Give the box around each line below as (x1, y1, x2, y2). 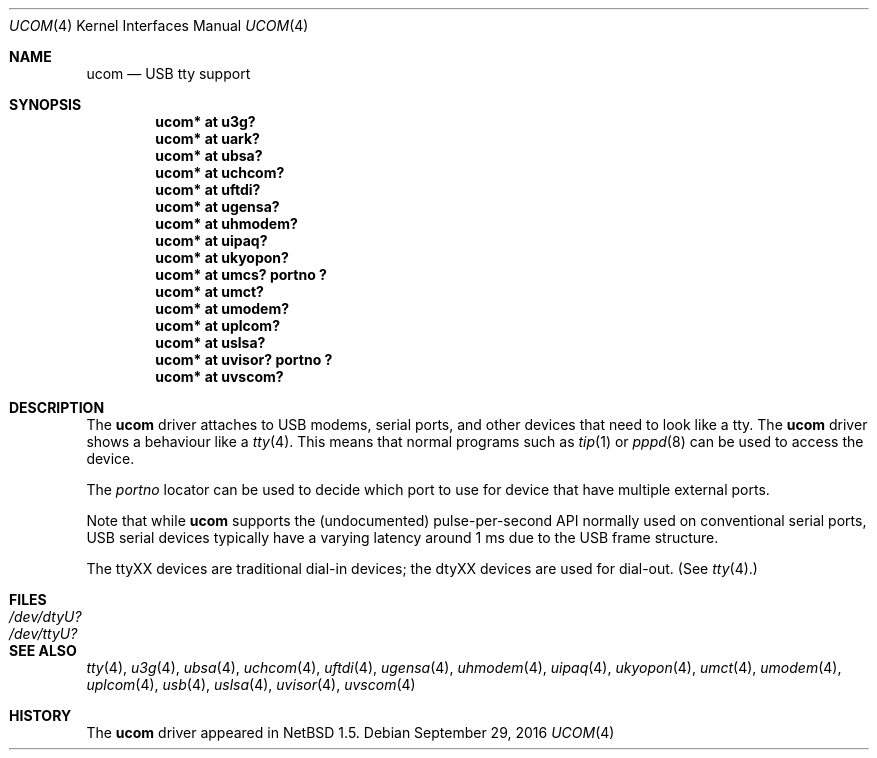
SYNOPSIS (9, 96, 82, 113)
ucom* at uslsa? (155, 334, 266, 351)
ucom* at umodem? (155, 300, 290, 317)
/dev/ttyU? (9, 625, 78, 642)
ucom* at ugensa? (155, 198, 280, 215)
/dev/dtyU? (9, 608, 82, 625)
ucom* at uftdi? (155, 181, 261, 198)
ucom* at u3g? (155, 113, 256, 130)
